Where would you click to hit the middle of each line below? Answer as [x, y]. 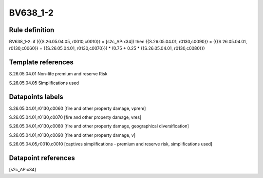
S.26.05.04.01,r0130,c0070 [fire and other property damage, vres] [75, 117]
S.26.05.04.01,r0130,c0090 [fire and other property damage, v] [72, 135]
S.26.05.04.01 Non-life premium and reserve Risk [58, 74]
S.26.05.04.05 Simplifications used [44, 83]
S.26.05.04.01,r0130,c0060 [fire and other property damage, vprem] [77, 108]
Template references [41, 62]
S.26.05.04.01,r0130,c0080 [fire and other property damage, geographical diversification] [99, 126]
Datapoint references [42, 158]
